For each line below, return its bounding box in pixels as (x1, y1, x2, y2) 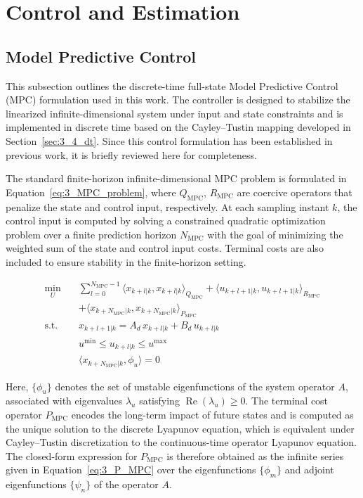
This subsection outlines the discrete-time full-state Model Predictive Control (6, 78, 338, 93)
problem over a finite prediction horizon (6, 226, 177, 241)
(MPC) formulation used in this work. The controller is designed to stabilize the (6, 92, 350, 107)
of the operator (93, 477, 159, 492)
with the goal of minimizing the (207, 226, 343, 241)
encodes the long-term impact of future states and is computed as (71, 407, 354, 421)
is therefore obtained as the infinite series (166, 448, 344, 463)
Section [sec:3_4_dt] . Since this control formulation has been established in (6, 133, 333, 148)
